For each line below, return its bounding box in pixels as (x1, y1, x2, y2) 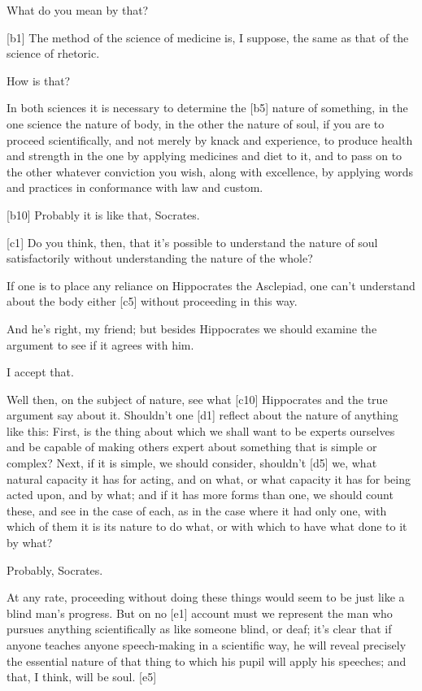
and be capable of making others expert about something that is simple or (7, 438, 377, 455)
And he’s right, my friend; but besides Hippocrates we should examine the (7, 319, 377, 337)
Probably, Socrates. (7, 561, 103, 578)
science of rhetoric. (7, 45, 100, 62)
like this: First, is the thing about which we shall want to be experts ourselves (7, 422, 395, 439)
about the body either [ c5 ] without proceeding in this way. (7, 293, 298, 310)
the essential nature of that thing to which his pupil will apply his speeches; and (7, 652, 407, 669)
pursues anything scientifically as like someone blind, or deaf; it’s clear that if (7, 620, 392, 637)
